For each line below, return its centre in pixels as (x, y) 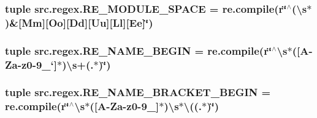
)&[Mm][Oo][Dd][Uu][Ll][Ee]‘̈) (79, 22)
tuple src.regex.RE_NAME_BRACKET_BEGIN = (138, 92)
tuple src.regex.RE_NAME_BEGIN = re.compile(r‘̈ (139, 50)
